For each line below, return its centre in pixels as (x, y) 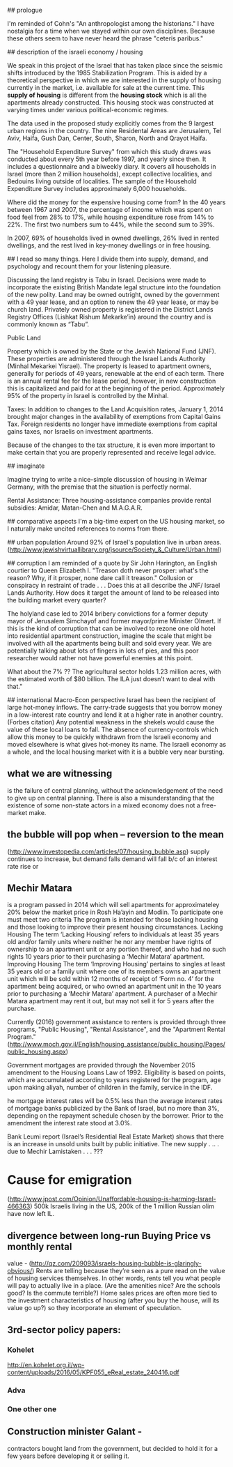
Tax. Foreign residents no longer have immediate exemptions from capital (112, 424)
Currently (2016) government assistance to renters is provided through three (116, 1022)
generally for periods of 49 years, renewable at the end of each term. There (116, 373)
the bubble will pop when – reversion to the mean (116, 835)
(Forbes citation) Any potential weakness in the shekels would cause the (111, 722)
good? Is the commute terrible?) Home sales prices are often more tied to (112, 1293)
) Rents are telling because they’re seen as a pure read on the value (129, 1271)
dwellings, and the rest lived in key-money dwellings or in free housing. (109, 245)
